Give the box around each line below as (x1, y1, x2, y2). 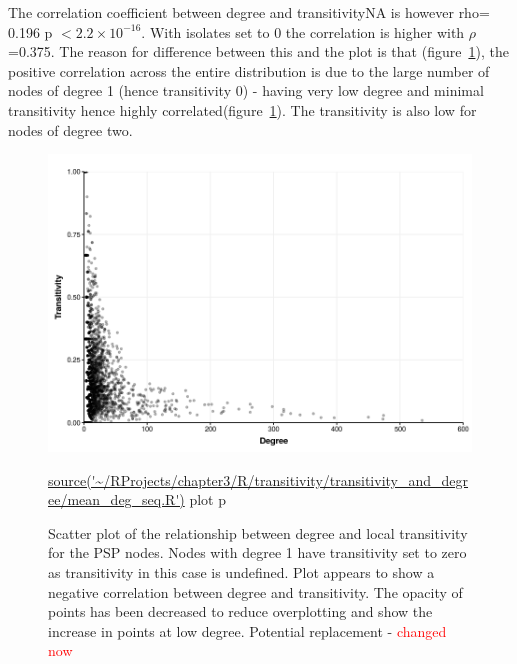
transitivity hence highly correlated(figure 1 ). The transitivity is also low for (8, 99, 477, 120)
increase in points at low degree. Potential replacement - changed (48, 620, 447, 641)
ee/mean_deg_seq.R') (48, 489, 185, 510)
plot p (189, 489, 226, 510)
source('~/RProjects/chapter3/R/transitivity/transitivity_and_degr (48, 469, 469, 490)
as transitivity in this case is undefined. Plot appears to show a (48, 562, 435, 583)
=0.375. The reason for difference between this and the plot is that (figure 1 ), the (8, 41, 509, 62)
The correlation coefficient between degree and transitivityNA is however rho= (8, 2, 490, 22)
